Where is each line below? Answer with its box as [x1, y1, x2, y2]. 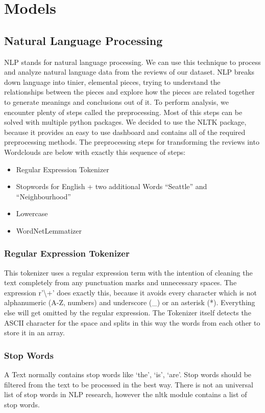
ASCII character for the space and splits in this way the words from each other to [4, 317, 260, 328]
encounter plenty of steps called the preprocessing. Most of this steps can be [4, 106, 243, 117]
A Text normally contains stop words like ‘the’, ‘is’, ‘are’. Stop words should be [4, 369, 252, 380]
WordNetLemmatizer [16, 225, 82, 236]
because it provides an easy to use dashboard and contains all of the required [4, 126, 246, 137]
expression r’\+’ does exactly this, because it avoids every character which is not [4, 287, 257, 297]
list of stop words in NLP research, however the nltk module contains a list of [4, 389, 247, 400]
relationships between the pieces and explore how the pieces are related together [4, 86, 255, 97]
